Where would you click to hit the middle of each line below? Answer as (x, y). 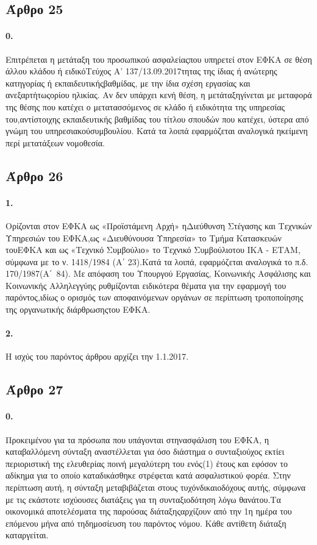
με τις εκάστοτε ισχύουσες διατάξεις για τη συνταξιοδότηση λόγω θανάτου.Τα (143, 499)
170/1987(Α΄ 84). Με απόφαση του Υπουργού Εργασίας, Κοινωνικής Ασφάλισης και (158, 273)
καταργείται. (27, 535)
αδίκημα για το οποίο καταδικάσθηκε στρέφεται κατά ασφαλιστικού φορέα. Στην (148, 475)
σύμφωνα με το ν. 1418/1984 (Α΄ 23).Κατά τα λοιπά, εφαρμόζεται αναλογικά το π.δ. (157, 261)
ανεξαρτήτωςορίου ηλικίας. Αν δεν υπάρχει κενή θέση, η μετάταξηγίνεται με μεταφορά (159, 95)
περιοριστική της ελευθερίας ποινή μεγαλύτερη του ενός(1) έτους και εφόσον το (147, 463)
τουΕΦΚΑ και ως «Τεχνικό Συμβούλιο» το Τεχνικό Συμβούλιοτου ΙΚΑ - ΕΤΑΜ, (153, 250)
